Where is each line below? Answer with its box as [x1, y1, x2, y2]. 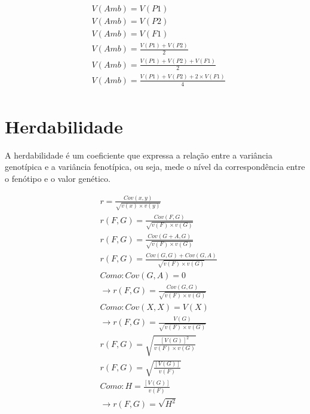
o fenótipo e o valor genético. [5, 172, 111, 184]
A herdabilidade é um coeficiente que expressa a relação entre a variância [5, 148, 272, 161]
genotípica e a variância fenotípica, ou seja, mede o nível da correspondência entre [5, 160, 305, 173]
